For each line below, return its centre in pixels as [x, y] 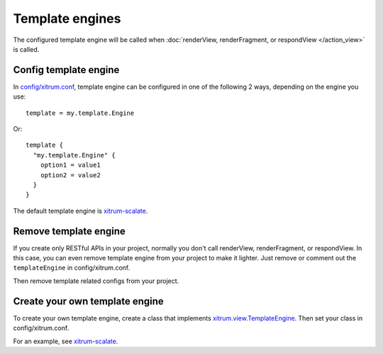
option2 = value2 [70, 175]
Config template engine [66, 70]
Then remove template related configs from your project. [96, 281]
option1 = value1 [70, 165]
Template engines [67, 18]
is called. [26, 49]
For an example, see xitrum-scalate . [66, 341]
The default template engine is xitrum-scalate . [81, 211]
